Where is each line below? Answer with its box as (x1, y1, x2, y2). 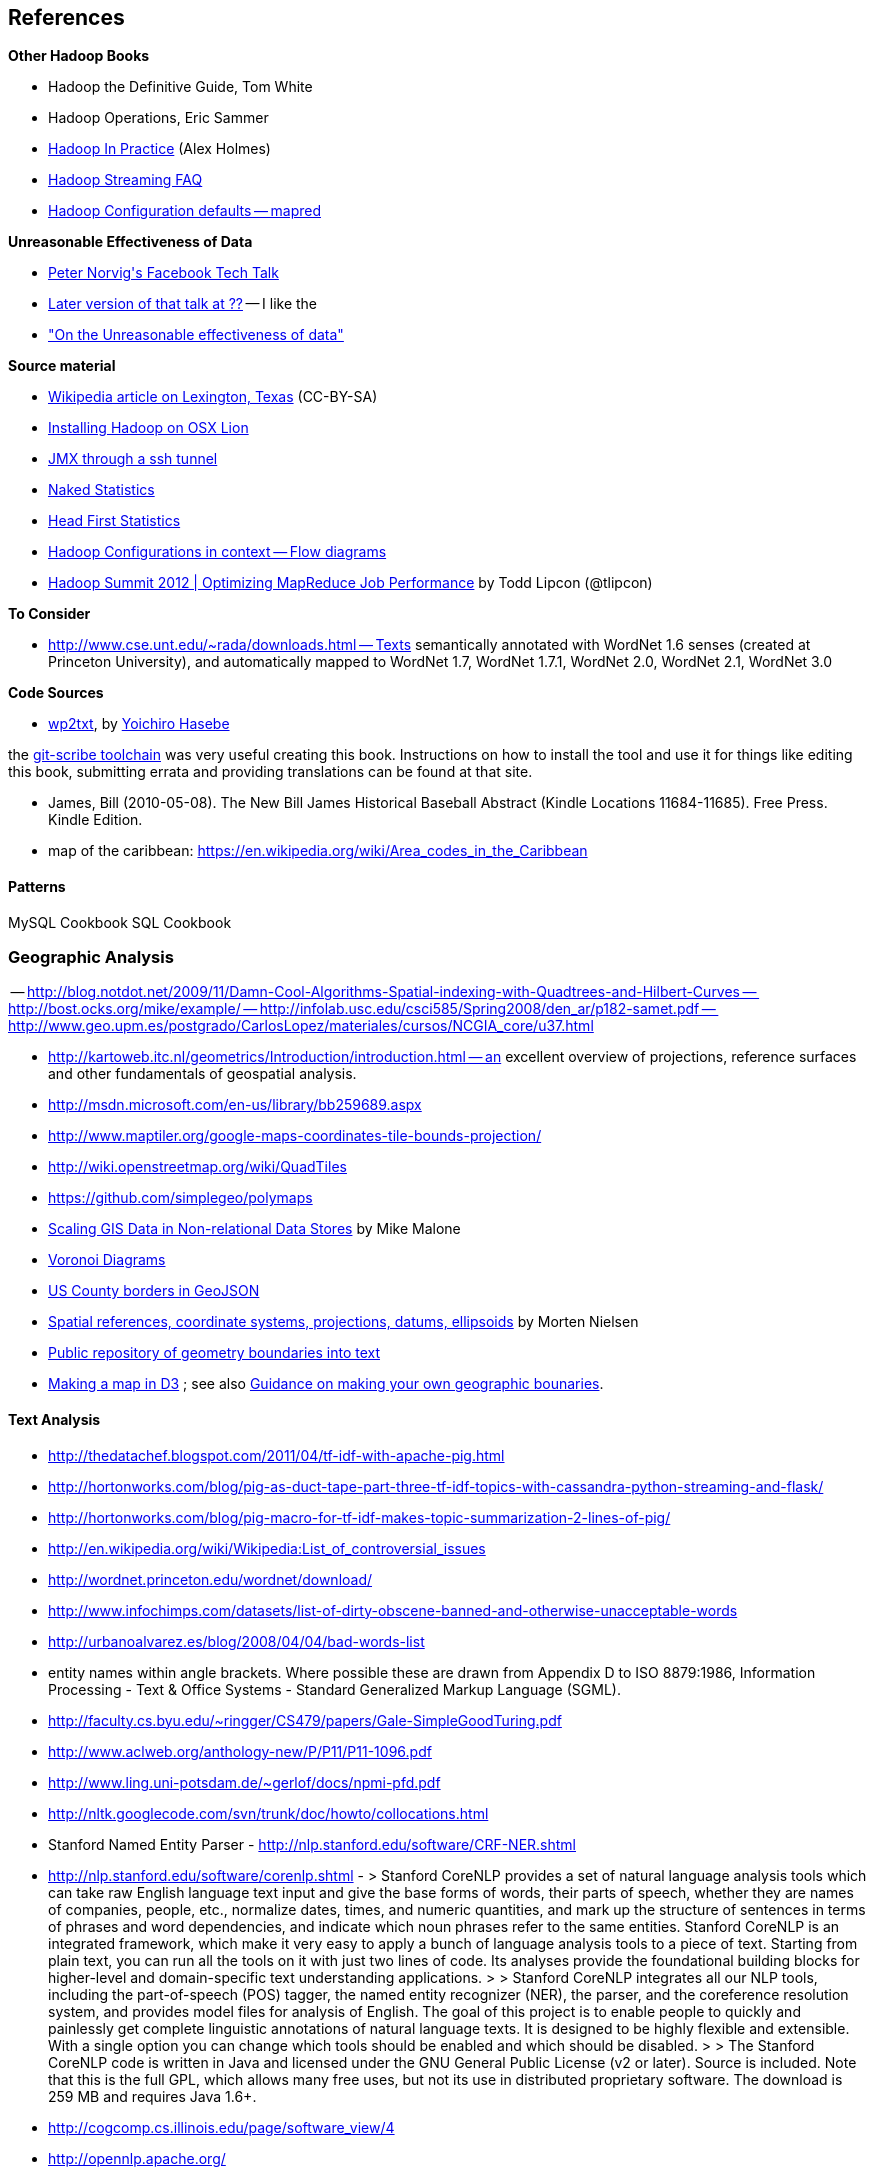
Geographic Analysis (8, 947, 174, 968)
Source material (8, 357, 116, 375)
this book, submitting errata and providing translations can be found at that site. (8, 763, 533, 781)
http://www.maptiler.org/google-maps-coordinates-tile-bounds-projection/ (48, 1127, 542, 1145)
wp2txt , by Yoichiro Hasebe (48, 715, 230, 733)
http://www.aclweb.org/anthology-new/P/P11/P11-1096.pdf (48, 1742, 432, 1760)
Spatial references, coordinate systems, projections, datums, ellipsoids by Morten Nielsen (48, 1313, 639, 1331)
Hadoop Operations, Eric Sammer (48, 109, 269, 127)
